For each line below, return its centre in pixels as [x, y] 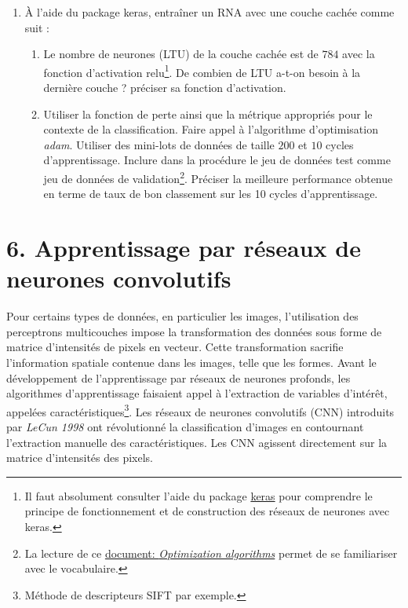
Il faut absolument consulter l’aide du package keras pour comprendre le [199, 495]
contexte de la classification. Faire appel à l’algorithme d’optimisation [211, 129]
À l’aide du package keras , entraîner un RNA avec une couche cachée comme [209, 12]
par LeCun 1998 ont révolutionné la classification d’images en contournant [185, 426]
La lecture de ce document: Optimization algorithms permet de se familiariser [211, 553]
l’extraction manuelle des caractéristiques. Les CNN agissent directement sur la [197, 442]
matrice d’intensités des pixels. [80, 458]
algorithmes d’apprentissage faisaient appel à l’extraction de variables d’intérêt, [197, 393]
